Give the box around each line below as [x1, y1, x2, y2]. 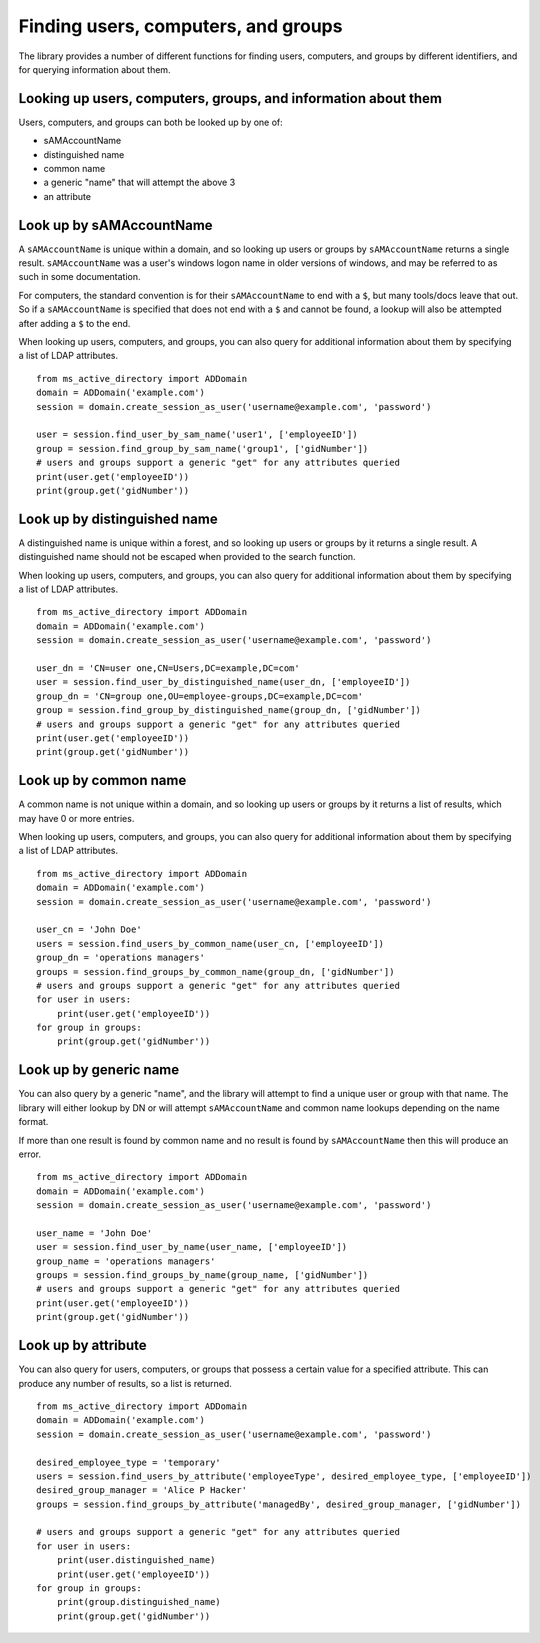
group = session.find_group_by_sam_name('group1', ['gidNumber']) [36, 443, 369, 454]
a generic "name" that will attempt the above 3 [43, 176, 236, 189]
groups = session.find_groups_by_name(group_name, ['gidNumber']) [36, 1270, 369, 1281]
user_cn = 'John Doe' [36, 924, 142, 935]
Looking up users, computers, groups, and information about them [18, 90, 442, 107]
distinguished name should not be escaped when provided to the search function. [18, 551, 356, 563]
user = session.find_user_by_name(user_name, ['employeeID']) [36, 1241, 348, 1253]
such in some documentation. [18, 271, 141, 283]
